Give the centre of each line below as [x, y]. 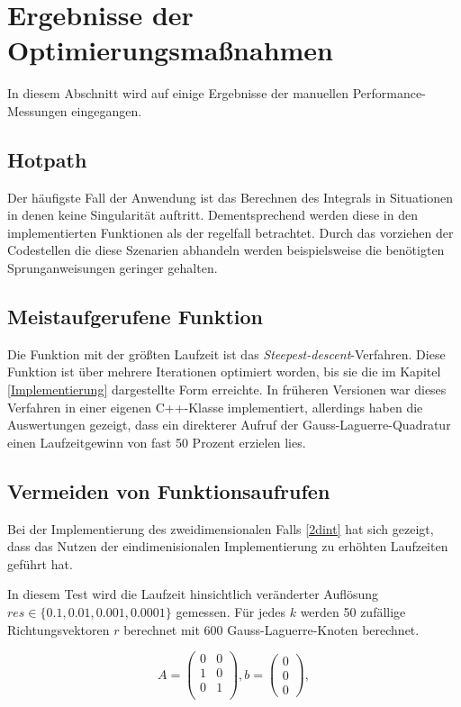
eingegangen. [107, 110]
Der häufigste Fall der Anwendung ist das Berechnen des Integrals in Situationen [230, 197]
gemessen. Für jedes [230, 612]
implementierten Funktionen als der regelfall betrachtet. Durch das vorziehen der [230, 232]
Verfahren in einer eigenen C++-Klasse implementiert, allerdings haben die [215, 407]
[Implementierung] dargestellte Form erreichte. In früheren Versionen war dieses [227, 390]
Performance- [389, 93]
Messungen [37, 110]
